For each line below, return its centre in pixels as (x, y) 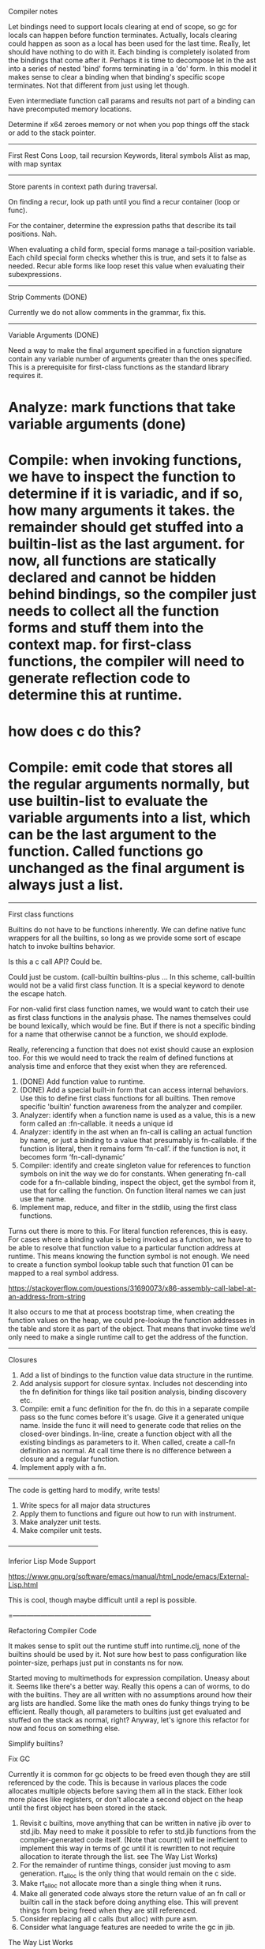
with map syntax (35, 164)
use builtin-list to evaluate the (108, 801)
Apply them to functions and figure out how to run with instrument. (128, 1513)
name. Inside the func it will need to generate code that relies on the (131, 1425)
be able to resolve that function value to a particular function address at (125, 1247)
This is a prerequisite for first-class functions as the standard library (119, 367)
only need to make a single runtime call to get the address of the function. (128, 1336)
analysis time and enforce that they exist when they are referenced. (118, 1066)
